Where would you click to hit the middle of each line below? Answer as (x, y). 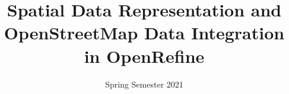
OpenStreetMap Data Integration (144, 33)
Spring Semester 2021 (144, 84)
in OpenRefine (144, 56)
